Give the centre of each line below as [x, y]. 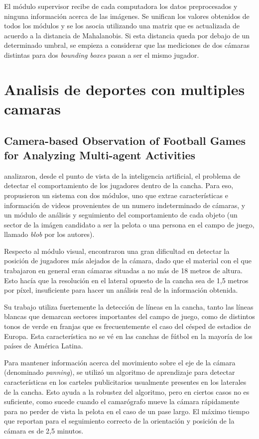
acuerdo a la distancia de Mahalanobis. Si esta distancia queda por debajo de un [127, 35]
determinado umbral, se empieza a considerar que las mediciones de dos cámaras [127, 45]
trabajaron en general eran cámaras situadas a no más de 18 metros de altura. [123, 271]
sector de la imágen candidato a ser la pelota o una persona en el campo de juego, [129, 224]
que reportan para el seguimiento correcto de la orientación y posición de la [119, 421]
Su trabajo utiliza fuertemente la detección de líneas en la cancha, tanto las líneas [129, 306]
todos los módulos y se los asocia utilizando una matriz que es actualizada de [122, 26]
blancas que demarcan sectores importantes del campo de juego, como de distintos [129, 316]
